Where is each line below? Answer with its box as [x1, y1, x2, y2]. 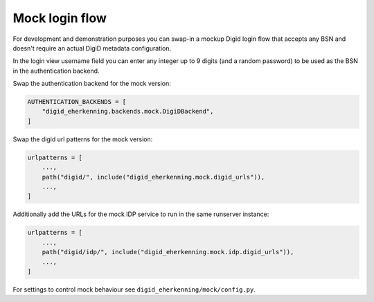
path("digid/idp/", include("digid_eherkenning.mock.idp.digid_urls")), [42, 248, 294, 256]
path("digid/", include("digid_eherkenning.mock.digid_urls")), [42, 173, 265, 181]
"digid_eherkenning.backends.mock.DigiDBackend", [42, 107, 214, 116]
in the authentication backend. [12, 66, 100, 75]
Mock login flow [12, 10, 107, 26]
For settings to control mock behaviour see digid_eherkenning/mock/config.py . [12, 285, 256, 294]
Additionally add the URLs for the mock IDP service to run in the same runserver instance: [12, 210, 269, 218]
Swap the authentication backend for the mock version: [12, 80, 171, 88]
